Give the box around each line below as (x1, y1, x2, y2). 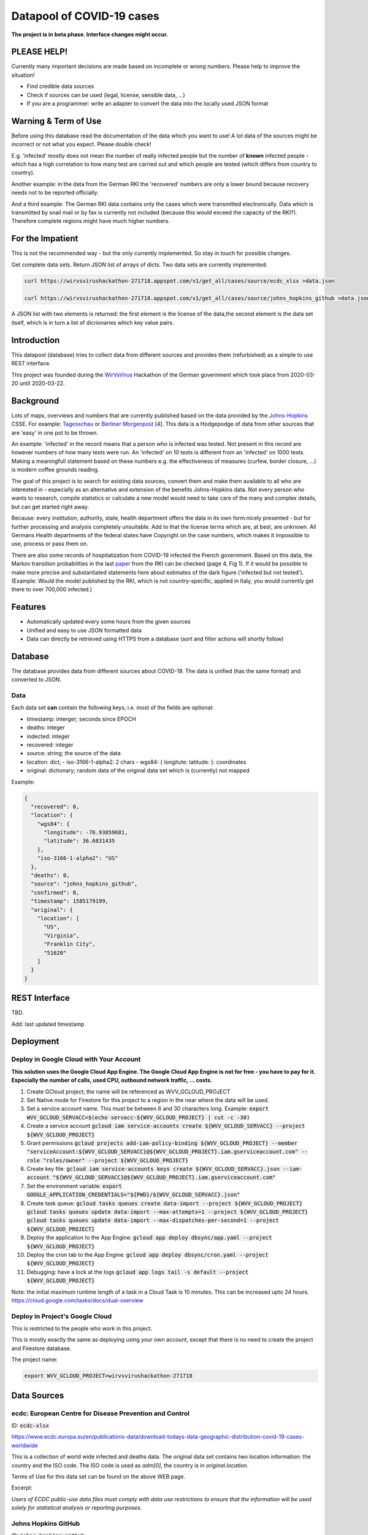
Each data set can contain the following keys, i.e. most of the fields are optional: (11, 704, 214, 712)
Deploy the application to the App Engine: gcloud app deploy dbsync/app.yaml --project (26, 1234, 272, 1242)
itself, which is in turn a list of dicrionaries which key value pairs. (11, 319, 174, 326)
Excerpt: (11, 1484, 33, 1491)
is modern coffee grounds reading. (11, 466, 99, 473)
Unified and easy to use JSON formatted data (26, 626, 142, 634)
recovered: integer (26, 740, 74, 748)
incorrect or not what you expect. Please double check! (11, 141, 151, 148)
